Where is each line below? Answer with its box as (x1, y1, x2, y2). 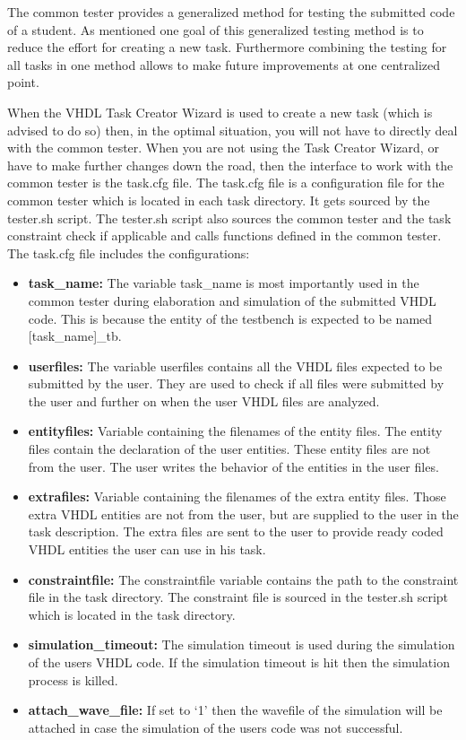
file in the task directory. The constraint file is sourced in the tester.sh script (28, 588, 448, 606)
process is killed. (28, 670, 118, 689)
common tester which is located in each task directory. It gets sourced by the (7, 190, 430, 209)
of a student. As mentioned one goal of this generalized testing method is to (7, 20, 424, 39)
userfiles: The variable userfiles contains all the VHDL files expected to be (28, 356, 443, 375)
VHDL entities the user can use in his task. (28, 540, 266, 559)
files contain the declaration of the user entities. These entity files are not (28, 440, 431, 458)
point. (7, 73, 39, 91)
